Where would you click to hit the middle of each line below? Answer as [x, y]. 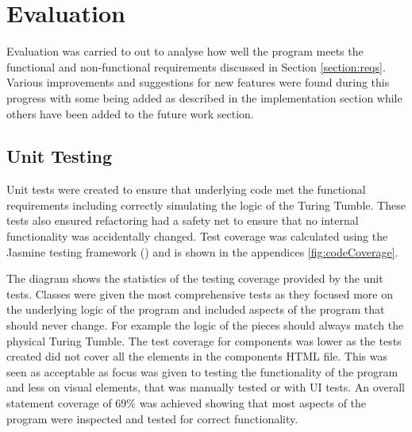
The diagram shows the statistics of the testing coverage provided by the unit [195, 278]
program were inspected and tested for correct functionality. [152, 418]
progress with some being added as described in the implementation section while [204, 97]
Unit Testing [60, 156]
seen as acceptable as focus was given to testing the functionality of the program [202, 371]
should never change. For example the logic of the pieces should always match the [205, 325]
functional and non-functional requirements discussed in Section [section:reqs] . [196, 66]
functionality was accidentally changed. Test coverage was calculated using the [197, 236]
